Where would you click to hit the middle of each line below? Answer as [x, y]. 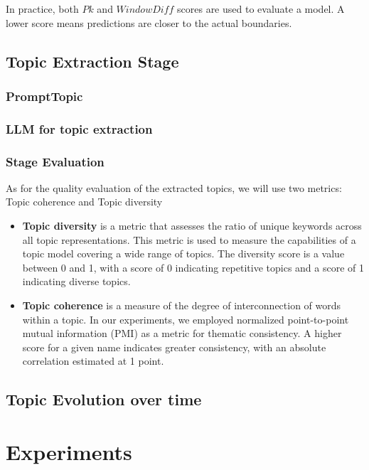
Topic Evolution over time [104, 399]
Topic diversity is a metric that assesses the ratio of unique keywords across [192, 226]
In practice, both [42, 9]
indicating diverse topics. [76, 281]
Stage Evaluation [55, 161]
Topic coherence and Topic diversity [84, 202]
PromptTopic [44, 96]
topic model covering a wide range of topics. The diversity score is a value [183, 253]
